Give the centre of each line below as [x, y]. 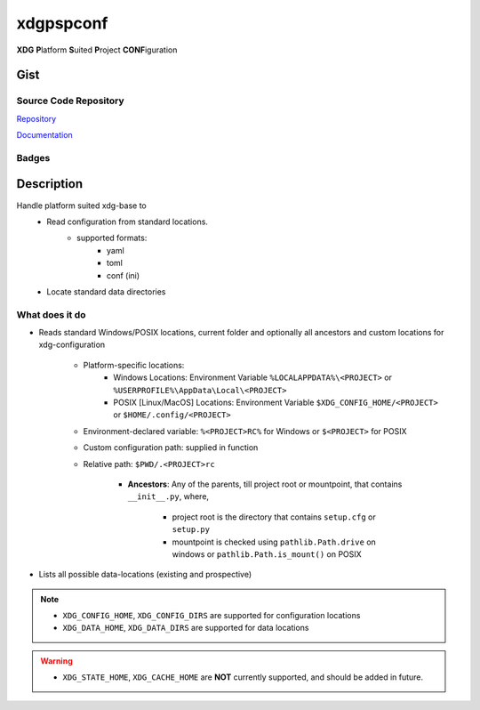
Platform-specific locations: [134, 365]
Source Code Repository [70, 101]
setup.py [191, 530]
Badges [33, 157]
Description [50, 184]
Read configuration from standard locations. [128, 222]
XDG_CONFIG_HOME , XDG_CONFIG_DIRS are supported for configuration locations [212, 616]
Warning [56, 661]
